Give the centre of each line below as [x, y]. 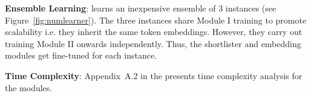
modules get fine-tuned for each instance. [81, 55]
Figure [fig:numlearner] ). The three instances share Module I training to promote [156, 20]
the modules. [29, 87]
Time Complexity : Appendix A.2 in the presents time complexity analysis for [154, 75]
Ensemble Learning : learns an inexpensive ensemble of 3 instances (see [141, 8]
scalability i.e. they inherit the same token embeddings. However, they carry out [154, 32]
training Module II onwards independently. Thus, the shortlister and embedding [153, 43]
